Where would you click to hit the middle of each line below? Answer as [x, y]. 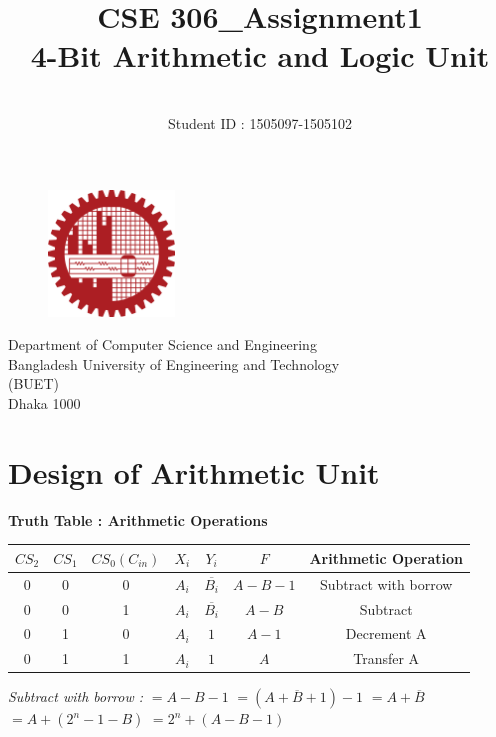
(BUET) [33, 383]
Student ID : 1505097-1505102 [260, 122]
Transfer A [386, 658]
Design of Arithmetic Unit [194, 471]
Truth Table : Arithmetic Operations [138, 519]
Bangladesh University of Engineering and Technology [174, 363]
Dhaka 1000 [44, 403]
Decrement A [386, 633]
